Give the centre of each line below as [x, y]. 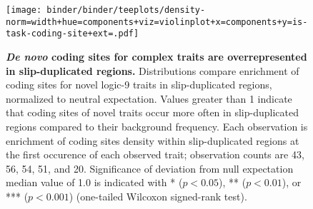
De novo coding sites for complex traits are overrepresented [156, 56]
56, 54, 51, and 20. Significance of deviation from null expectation [150, 168]
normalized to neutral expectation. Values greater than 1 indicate [149, 98]
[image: [24, 10]
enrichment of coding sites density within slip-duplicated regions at [153, 140]
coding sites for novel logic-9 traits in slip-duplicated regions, [139, 85]
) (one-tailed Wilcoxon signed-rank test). [158, 196]
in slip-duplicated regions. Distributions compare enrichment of [153, 70]
